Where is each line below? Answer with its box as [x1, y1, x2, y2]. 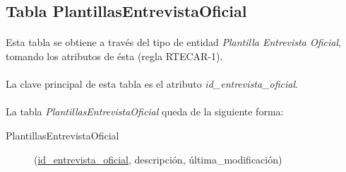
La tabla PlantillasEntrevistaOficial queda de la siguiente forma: [6, 104, 284, 119]
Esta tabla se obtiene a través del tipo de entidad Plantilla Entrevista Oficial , [6, 35, 341, 50]
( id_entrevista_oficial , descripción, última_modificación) [34, 151, 282, 166]
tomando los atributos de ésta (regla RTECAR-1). [6, 48, 223, 63]
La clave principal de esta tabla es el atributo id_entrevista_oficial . [6, 76, 298, 91]
